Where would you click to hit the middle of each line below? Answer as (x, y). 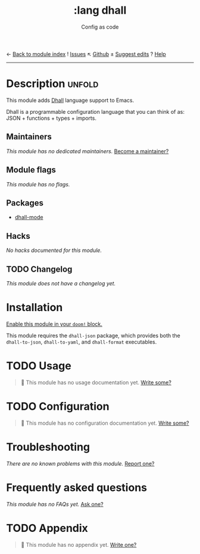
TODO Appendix (47, 528)
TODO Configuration (58, 406)
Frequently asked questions (77, 488)
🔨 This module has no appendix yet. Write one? (79, 544)
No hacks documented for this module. (54, 250)
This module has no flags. (38, 184)
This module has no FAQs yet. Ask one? (55, 504)
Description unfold (52, 84)
